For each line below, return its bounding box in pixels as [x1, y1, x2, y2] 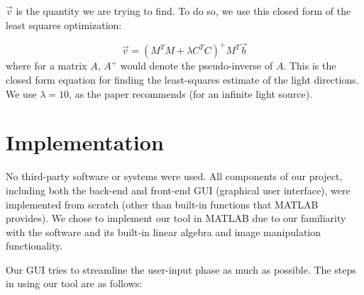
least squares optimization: [6, 17, 122, 32]
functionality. [6, 238, 63, 253]
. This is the [283, 58, 336, 73]
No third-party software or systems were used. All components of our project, [6, 169, 343, 184]
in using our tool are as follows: [6, 276, 143, 291]
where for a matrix [6, 58, 87, 73]
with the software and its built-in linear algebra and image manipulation [6, 224, 321, 239]
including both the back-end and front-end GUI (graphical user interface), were [6, 182, 351, 197]
